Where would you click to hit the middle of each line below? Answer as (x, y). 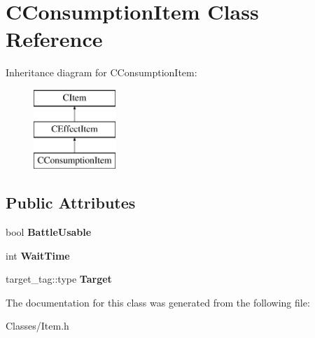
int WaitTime (38, 255)
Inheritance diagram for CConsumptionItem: (101, 72)
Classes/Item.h (37, 326)
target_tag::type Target (59, 279)
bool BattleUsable (49, 232)
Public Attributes (71, 203)
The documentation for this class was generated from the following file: (158, 302)
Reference (54, 39)
